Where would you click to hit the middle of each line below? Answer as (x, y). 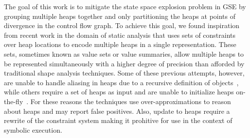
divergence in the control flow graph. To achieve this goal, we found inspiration (122, 25)
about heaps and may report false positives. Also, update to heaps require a (117, 111)
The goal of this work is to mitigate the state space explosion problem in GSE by (125, 6)
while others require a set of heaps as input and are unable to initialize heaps (119, 92)
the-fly (14, 101)
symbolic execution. (33, 130)
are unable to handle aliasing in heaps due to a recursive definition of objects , (121, 82)
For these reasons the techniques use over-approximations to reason (131, 101)
